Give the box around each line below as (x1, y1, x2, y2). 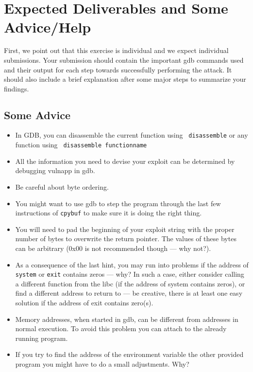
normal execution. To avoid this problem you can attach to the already (15, 323, 227, 334)
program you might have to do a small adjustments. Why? (15, 359, 189, 369)
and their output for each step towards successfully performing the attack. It (4, 64, 232, 74)
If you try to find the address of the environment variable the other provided (15, 349, 244, 359)
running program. (15, 333, 68, 343)
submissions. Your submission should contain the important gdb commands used (4, 54, 244, 65)
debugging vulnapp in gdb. (15, 165, 95, 176)
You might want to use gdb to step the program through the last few (15, 198, 221, 208)
